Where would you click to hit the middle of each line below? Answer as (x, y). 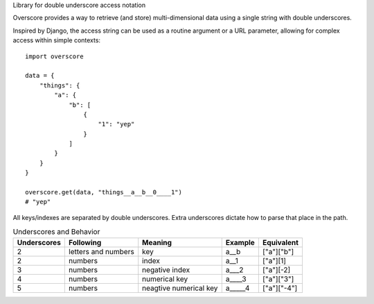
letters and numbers (101, 251)
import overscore (54, 56)
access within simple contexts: (56, 40)
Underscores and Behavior (56, 232)
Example (240, 242)
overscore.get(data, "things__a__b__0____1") (104, 192)
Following (85, 242)
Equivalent (280, 242)
